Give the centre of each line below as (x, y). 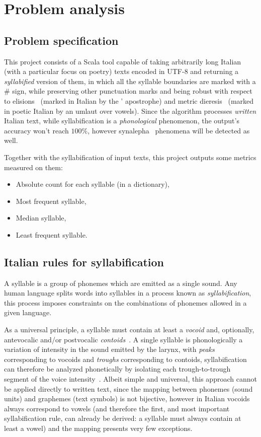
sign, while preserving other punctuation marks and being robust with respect (132, 91)
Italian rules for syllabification (84, 262)
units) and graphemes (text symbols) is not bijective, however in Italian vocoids (127, 398)
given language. (28, 312)
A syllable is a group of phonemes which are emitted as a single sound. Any (121, 283)
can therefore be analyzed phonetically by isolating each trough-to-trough (117, 369)
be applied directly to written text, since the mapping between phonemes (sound (128, 388)
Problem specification (61, 40)
